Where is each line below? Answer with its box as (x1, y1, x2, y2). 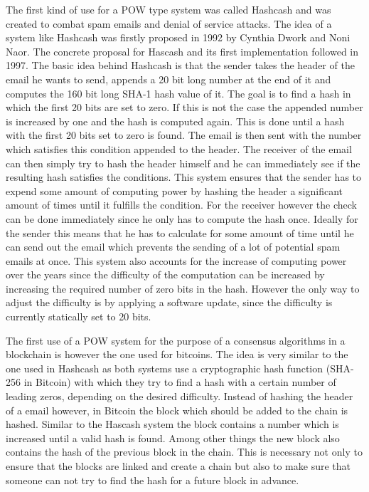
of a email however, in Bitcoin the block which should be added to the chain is (6, 402, 348, 417)
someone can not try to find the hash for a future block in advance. (6, 472, 299, 487)
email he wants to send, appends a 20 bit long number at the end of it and (6, 71, 331, 86)
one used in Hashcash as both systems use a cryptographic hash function (6, 360, 323, 375)
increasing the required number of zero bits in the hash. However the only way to (6, 281, 360, 295)
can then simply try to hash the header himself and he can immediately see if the (6, 155, 360, 170)
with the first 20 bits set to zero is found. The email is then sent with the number (6, 127, 362, 142)
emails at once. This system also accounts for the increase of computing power (6, 253, 347, 268)
